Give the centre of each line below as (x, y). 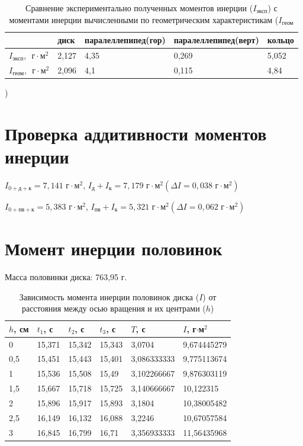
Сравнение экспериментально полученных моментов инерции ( (139, 8)
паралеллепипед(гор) (125, 40)
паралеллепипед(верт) (216, 40)
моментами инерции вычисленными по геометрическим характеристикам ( (144, 19)
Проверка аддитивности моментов (136, 133)
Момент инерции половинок (114, 248)
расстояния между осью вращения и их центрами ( (114, 308)
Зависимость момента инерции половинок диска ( (109, 296)
